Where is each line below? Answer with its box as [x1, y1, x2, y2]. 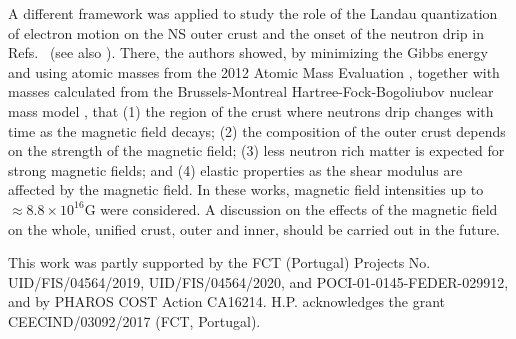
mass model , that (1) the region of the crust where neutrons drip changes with [8, 100, 494, 121]
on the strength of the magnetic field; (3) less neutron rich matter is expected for [8, 140, 505, 161]
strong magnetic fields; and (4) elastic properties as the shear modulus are [8, 159, 463, 180]
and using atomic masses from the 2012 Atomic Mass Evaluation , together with [8, 61, 500, 82]
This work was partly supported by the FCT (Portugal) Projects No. [8, 252, 431, 273]
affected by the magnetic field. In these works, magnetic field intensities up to [8, 179, 484, 200]
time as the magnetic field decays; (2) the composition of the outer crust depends [8, 120, 506, 141]
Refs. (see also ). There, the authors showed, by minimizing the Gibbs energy [8, 42, 488, 63]
